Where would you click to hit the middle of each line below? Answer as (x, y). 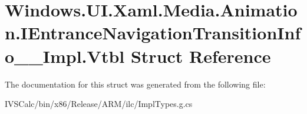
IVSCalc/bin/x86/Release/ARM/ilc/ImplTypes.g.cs (99, 104)
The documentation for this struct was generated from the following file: (135, 84)
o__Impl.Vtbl (65, 56)
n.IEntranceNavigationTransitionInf (153, 33)
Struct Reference (201, 56)
